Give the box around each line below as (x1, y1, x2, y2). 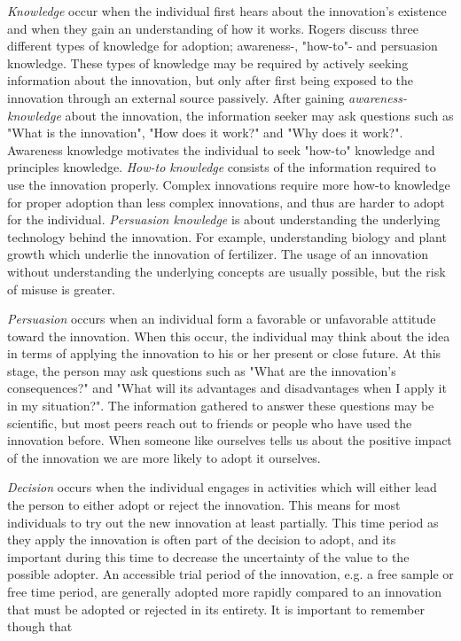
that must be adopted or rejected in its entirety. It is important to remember (7, 599, 426, 618)
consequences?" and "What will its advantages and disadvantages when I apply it (7, 379, 447, 397)
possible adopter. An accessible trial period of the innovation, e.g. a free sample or (7, 565, 454, 583)
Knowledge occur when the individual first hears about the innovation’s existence (7, 2, 447, 20)
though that (7, 617, 73, 636)
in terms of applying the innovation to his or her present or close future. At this (7, 344, 441, 363)
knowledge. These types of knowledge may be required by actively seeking (7, 53, 409, 72)
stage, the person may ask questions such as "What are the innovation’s (7, 361, 396, 379)
